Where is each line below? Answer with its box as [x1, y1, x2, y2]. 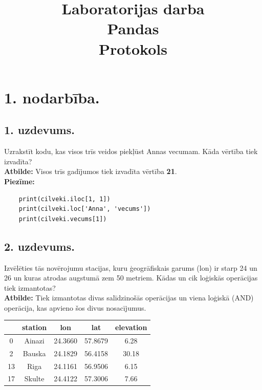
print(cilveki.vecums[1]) [18, 215, 107, 223]
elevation [115, 321, 147, 332]
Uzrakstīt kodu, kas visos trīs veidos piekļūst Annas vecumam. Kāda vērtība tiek [4, 146, 258, 157]
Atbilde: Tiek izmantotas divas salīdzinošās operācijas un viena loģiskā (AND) [4, 292, 254, 303]
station [22, 321, 47, 332]
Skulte [24, 373, 45, 384]
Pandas [107, 18, 159, 39]
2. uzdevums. [4, 238, 75, 254]
